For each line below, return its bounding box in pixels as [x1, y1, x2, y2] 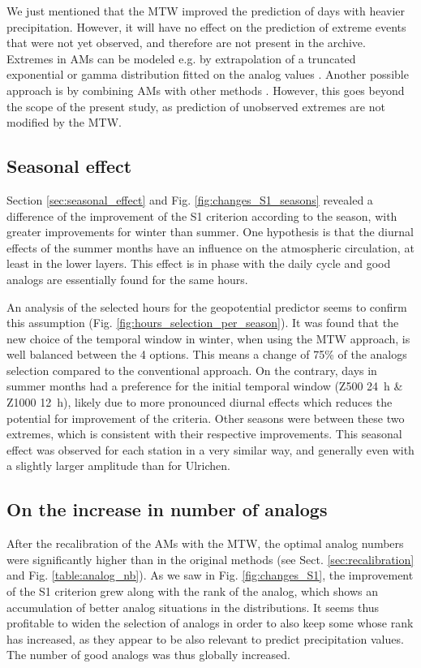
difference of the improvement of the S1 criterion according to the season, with [6, 207, 397, 224]
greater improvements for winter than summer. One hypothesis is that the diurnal [6, 223, 414, 240]
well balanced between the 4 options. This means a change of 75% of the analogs [6, 346, 407, 363]
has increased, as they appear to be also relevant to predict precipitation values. [6, 630, 404, 647]
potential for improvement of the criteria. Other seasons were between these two [6, 409, 405, 426]
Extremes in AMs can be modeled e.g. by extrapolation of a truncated [6, 50, 356, 67]
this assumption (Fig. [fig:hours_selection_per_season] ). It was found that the [6, 314, 399, 331]
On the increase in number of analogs [6, 497, 328, 522]
